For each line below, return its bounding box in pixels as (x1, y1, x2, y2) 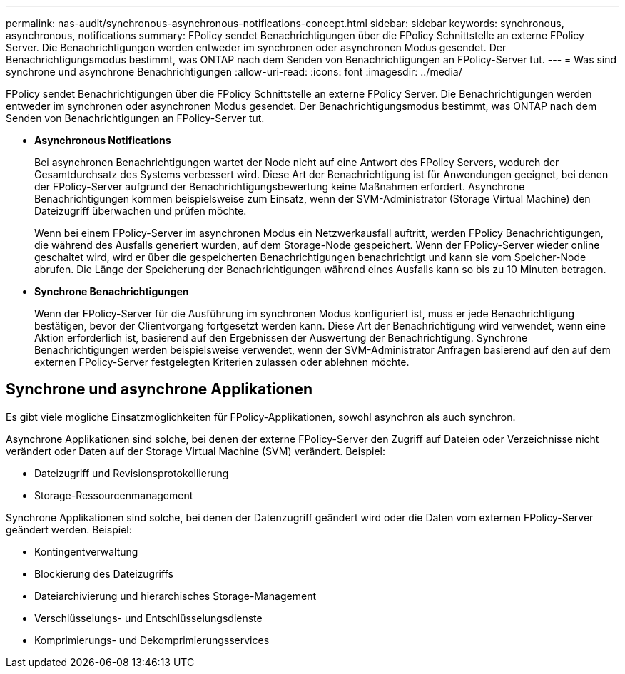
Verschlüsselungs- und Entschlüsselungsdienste (34, 611, 263, 624)
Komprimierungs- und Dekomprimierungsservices (34, 633, 270, 646)
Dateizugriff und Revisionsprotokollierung (34, 466, 229, 479)
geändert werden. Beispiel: (6, 523, 132, 536)
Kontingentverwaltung (34, 545, 138, 558)
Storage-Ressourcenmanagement (34, 489, 193, 501)
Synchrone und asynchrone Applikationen (6, 380, 313, 399)
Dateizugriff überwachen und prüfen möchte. (34, 205, 247, 217)
